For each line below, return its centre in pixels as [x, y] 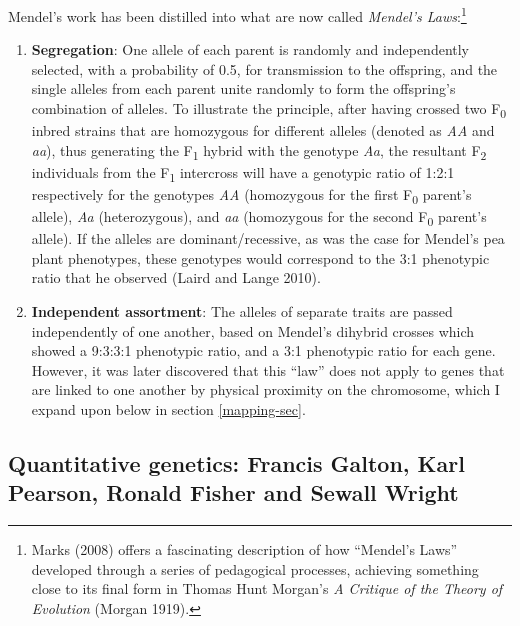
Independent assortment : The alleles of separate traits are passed [242, 311]
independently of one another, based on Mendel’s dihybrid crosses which [253, 330]
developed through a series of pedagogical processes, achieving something [255, 568]
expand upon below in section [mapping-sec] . [168, 409]
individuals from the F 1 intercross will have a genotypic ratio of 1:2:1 [243, 173]
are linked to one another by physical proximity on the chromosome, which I [265, 389]
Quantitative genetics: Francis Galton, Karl [236, 462]
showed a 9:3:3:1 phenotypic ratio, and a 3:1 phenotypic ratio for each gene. [263, 350]
